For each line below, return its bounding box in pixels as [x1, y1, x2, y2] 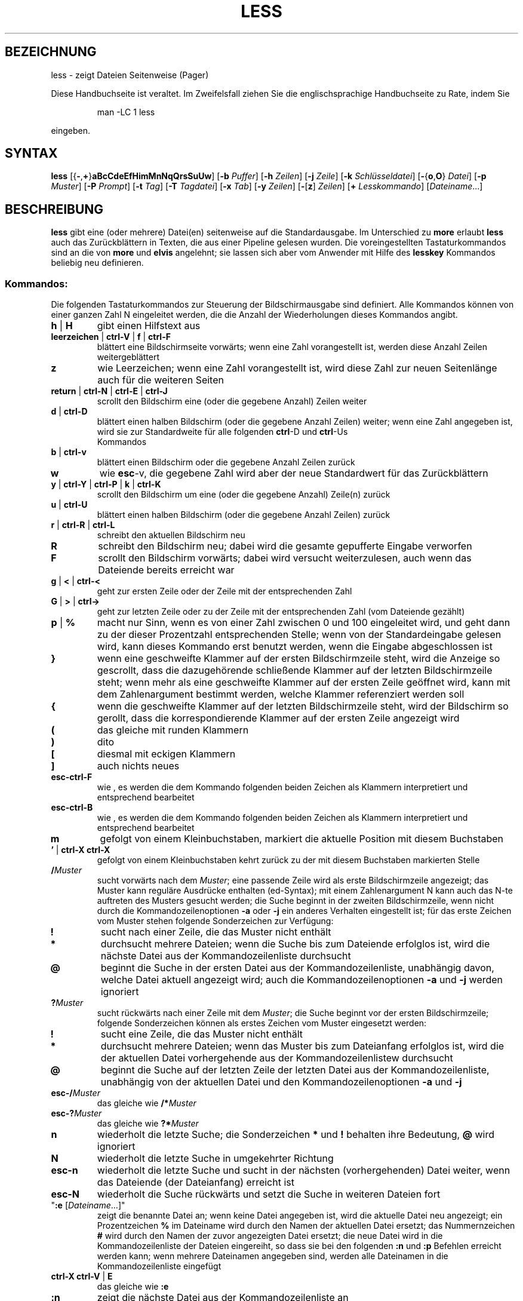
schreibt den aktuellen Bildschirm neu [97, 530, 245, 541]
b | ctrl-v [51, 447, 87, 458]
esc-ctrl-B [51, 802, 93, 813]
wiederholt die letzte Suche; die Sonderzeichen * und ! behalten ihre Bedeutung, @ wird [97, 1128, 494, 1141]
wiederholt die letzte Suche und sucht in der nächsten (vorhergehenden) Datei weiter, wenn [97, 1164, 510, 1177]
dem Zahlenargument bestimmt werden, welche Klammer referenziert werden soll [97, 688, 464, 701]
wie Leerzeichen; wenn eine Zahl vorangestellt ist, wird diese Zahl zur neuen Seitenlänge [97, 362, 497, 375]
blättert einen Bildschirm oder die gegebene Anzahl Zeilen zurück [97, 457, 355, 468]
